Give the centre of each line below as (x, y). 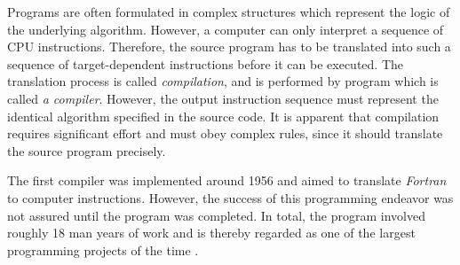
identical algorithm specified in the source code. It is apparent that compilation (223, 116)
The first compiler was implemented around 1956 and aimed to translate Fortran (227, 180)
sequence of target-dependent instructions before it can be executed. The (205, 63)
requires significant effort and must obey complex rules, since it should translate (225, 133)
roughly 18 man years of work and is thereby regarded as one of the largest (211, 233)
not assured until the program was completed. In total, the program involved (216, 215)
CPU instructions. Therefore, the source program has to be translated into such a (229, 47)
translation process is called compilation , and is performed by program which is (223, 81)
